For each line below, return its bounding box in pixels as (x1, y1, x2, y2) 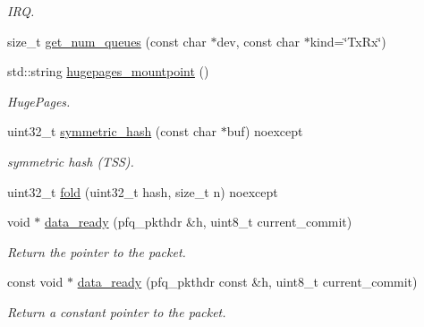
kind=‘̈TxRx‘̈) (310, 31, 386, 50)
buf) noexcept (226, 122, 303, 141)
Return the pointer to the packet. (7, 242, 186, 261)
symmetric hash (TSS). (7, 151, 134, 170)
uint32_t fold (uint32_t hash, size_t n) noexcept (7, 182, 278, 201)
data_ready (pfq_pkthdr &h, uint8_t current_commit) (45, 212, 352, 231)
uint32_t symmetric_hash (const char (7, 122, 217, 141)
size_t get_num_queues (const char (7, 31, 207, 50)
